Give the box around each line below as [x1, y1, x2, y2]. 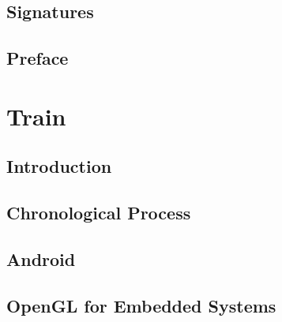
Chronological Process [6, 200, 191, 225]
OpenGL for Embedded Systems [6, 293, 276, 317]
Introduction [6, 154, 112, 178]
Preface [6, 46, 69, 70]
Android [6, 246, 76, 271]
